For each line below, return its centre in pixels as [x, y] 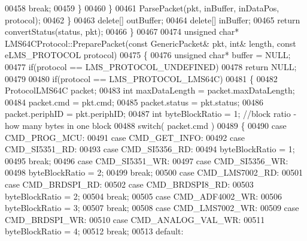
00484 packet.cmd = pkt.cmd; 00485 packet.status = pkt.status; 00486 [134, 102]
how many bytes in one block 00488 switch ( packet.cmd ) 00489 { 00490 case [146, 125]
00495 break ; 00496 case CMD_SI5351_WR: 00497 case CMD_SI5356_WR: [147, 160]
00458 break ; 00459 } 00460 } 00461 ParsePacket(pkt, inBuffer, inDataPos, [142, 8]
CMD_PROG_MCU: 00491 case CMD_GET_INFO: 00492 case [125, 137]
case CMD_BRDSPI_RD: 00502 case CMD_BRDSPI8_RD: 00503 [129, 184]
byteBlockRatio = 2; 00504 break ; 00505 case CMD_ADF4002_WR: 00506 [143, 196]
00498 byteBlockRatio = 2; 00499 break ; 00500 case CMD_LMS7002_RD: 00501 [154, 172]
